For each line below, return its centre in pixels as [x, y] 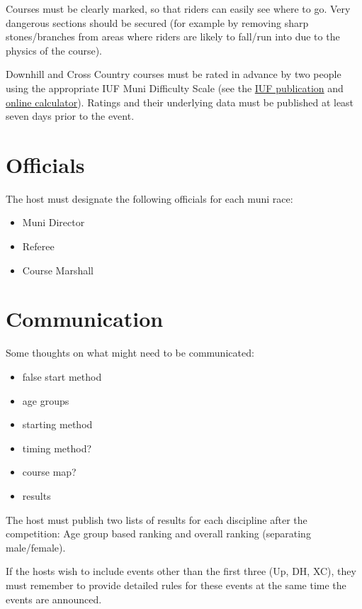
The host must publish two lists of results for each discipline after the [157, 519]
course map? [49, 472]
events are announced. [54, 599]
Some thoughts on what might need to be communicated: [130, 353]
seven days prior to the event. [70, 116]
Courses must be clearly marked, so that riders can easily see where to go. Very [178, 9]
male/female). [36, 547]
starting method [57, 424]
